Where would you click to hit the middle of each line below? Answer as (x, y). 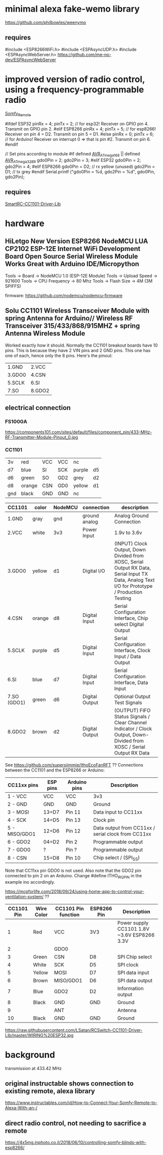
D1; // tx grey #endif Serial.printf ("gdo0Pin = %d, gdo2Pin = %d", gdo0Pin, (80, 172)
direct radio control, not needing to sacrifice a (76, 1123)
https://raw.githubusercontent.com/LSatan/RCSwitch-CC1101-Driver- (74, 1030)
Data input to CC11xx (118, 812)
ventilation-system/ (24, 896)
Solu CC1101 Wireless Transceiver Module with (77, 311)
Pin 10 (73, 858)
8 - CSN (17, 858)
